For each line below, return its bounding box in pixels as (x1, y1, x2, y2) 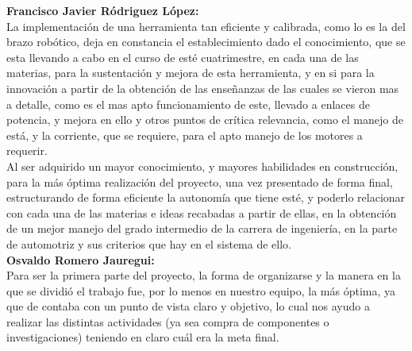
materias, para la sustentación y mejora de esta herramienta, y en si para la (6, 64, 375, 81)
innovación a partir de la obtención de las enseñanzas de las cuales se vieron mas (6, 79, 399, 96)
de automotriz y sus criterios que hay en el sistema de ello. (6, 235, 292, 252)
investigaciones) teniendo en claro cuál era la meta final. (6, 329, 279, 345)
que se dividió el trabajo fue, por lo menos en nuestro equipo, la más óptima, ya (6, 282, 396, 299)
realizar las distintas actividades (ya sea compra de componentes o (6, 313, 329, 330)
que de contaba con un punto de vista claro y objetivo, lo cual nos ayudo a (6, 298, 370, 314)
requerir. (6, 142, 48, 159)
